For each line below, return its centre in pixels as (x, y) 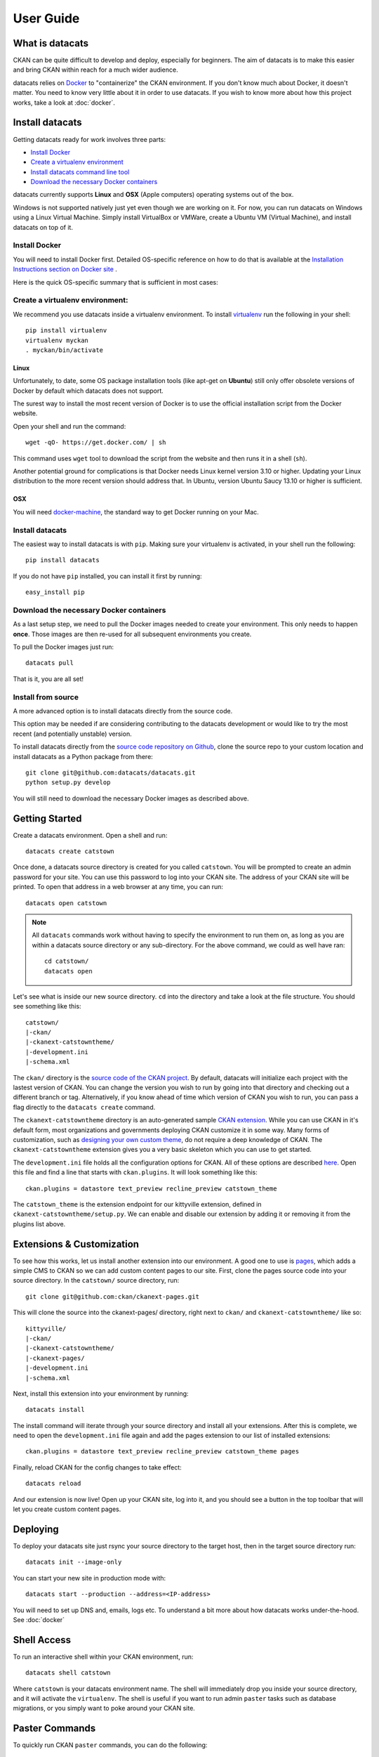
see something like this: (47, 1006)
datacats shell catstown (68, 1673)
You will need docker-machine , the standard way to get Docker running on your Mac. (136, 512)
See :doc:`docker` (39, 1619)
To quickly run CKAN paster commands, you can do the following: (110, 1745)
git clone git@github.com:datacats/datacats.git (111, 772)
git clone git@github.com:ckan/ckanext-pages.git (113, 1296)
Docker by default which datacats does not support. (88, 391)
